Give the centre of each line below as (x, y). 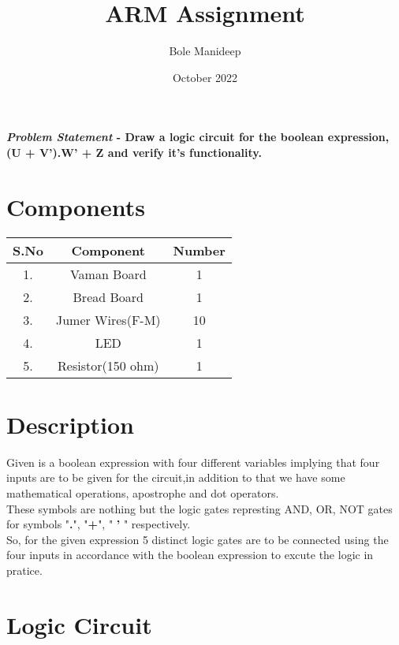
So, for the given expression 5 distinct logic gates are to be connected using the (198, 539)
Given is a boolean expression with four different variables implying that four (193, 462)
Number (199, 250)
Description (71, 424)
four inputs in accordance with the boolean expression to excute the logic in (190, 555)
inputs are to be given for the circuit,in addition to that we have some (176, 477)
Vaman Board (108, 274)
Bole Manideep (205, 51)
